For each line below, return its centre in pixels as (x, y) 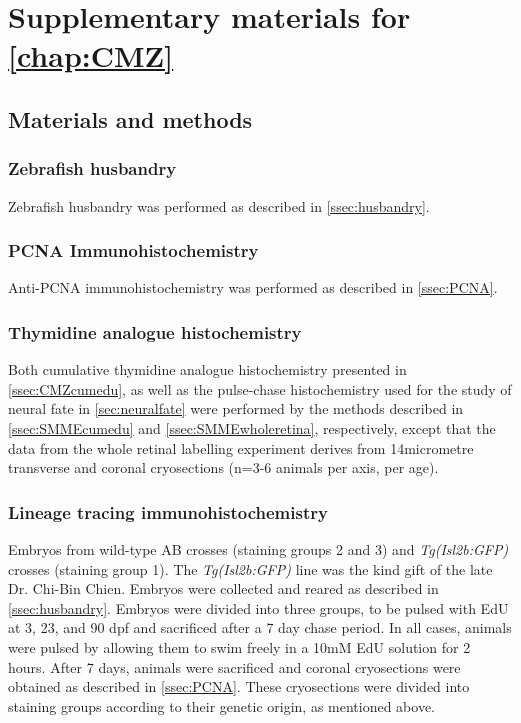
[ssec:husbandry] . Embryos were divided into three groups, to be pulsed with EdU (258, 607)
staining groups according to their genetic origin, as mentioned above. (222, 705)
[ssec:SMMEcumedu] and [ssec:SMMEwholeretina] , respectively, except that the (252, 427)
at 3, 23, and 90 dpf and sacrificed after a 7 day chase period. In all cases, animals (260, 627)
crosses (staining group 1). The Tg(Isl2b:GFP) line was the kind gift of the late (250, 568)
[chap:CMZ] (91, 55)
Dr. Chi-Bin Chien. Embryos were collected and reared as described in (223, 588)
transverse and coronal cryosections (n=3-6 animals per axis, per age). (223, 467)
